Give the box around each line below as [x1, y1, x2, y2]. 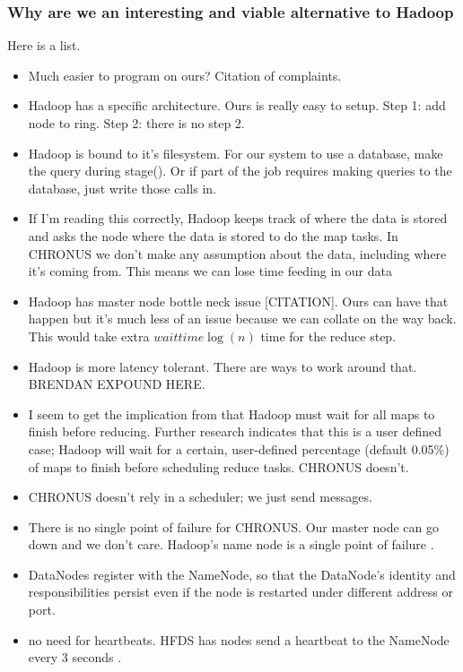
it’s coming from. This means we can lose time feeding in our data [28, 262, 392, 280]
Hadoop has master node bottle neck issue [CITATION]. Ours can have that [28, 291, 449, 310]
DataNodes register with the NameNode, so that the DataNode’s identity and [28, 564, 456, 583]
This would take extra [28, 326, 150, 345]
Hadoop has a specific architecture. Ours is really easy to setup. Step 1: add [28, 96, 446, 115]
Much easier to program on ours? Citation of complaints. [28, 65, 342, 84]
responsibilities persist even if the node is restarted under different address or [28, 582, 453, 601]
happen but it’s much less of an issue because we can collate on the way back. [28, 309, 457, 328]
